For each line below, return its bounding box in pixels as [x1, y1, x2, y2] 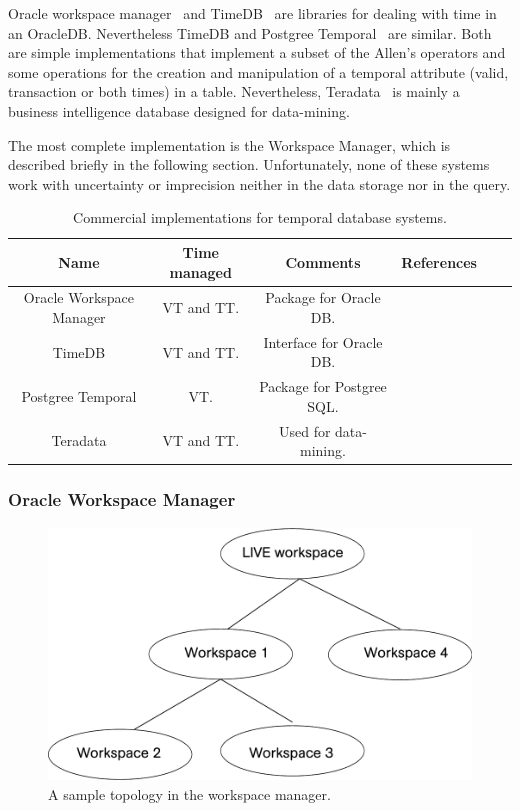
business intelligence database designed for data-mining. [8, 100, 350, 121]
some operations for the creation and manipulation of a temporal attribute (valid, [8, 61, 509, 82]
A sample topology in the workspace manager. [48, 783, 331, 804]
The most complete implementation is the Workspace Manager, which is [8, 134, 451, 155]
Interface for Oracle [263, 331, 383, 352]
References [401, 251, 477, 272]
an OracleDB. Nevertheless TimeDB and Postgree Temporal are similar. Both [8, 22, 492, 43]
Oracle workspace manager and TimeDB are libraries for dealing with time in [8, 3, 497, 23]
